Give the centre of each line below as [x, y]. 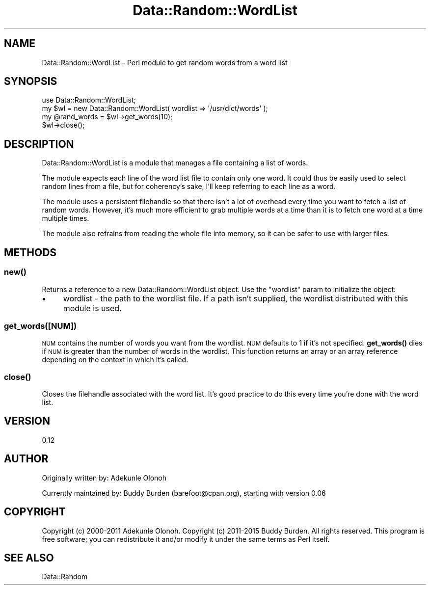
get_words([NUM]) [40, 326]
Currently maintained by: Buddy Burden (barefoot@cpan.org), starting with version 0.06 [184, 493]
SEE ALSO [29, 558]
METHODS [30, 252]
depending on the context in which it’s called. [115, 360]
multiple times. [66, 218]
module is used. [92, 308]
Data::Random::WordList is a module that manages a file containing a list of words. [175, 163]
